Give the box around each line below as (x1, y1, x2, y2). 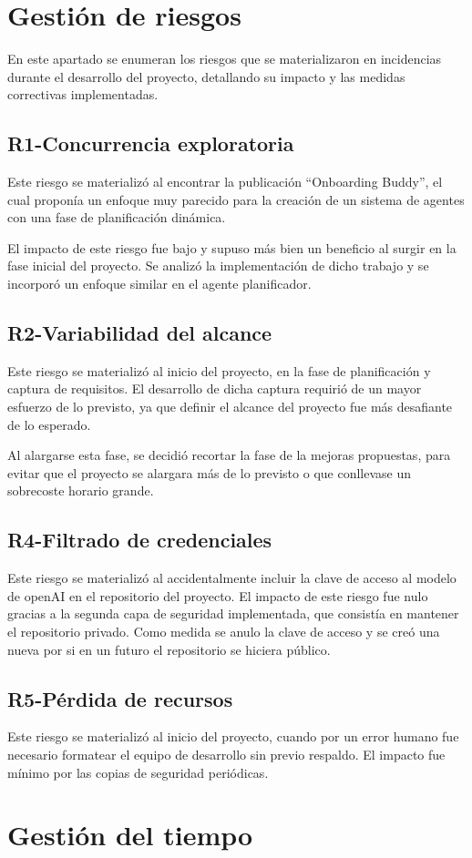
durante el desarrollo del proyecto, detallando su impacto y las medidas (7, 66, 405, 86)
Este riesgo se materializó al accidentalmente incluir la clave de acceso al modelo (7, 568, 457, 587)
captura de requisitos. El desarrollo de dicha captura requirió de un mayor (7, 379, 422, 398)
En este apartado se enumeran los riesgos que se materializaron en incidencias (7, 49, 442, 68)
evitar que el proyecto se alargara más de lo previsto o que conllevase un (7, 463, 412, 482)
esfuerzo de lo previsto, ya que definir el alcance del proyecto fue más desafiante (7, 397, 453, 416)
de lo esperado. (7, 414, 91, 434)
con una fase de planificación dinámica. (7, 208, 226, 227)
